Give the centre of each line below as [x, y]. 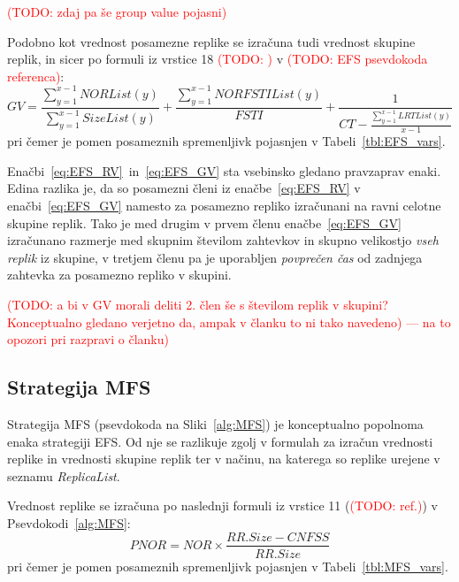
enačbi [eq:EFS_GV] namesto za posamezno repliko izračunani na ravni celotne [224, 205]
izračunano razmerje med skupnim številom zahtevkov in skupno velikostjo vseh [223, 240]
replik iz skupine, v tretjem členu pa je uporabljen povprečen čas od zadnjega [215, 257]
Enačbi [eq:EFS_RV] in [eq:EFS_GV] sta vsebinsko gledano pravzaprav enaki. [224, 170]
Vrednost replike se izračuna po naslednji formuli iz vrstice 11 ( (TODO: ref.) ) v [222, 505]
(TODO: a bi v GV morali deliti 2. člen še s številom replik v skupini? [198, 304]
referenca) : [36, 76]
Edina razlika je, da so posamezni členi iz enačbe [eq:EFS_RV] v [184, 188]
